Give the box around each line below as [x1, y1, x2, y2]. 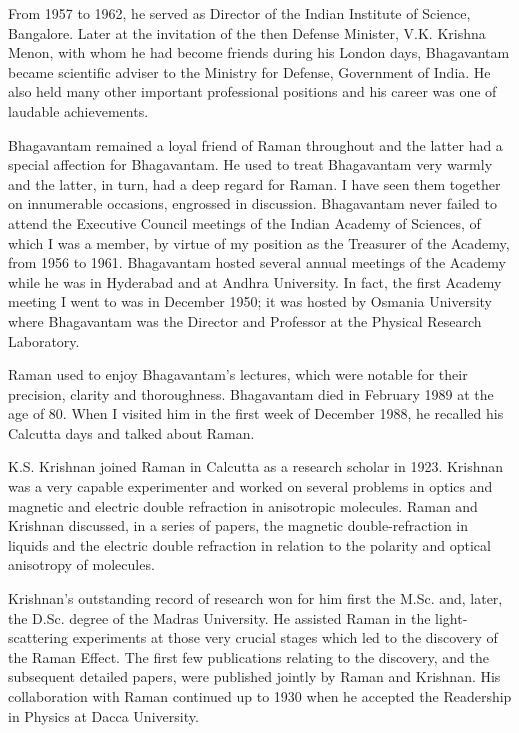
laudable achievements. [8, 100, 149, 121]
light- [435, 607, 468, 628]
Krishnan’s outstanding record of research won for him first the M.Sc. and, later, [8, 588, 503, 609]
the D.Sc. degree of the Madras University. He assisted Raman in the [8, 607, 431, 628]
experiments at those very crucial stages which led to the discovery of [72, 627, 498, 648]
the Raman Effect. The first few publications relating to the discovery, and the [8, 646, 490, 667]
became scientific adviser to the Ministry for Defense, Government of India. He [8, 61, 491, 82]
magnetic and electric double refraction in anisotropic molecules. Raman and [8, 495, 478, 516]
